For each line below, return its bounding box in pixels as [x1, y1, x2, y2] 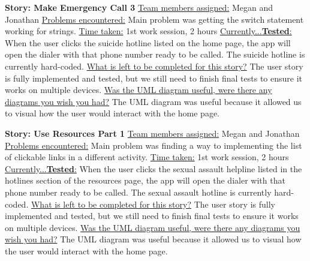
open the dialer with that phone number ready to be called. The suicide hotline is [5, 48, 305, 61]
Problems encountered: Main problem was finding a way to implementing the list [5, 139, 302, 151]
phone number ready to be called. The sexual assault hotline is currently [5, 185, 272, 198]
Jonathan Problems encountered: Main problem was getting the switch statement [5, 13, 304, 25]
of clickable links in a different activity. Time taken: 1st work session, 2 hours [5, 151, 289, 163]
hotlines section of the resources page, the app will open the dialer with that [5, 174, 285, 187]
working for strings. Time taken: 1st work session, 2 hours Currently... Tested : [5, 25, 292, 37]
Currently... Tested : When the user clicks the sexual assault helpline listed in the [5, 162, 302, 175]
